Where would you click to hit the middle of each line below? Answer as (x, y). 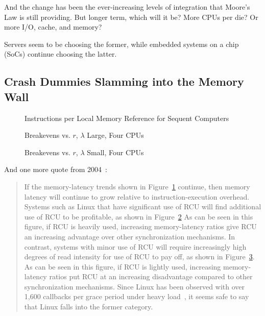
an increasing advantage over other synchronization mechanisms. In (130, 236)
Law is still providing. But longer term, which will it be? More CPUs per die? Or (131, 17)
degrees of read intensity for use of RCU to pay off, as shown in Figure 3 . (139, 257)
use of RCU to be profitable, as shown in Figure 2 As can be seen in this (139, 216)
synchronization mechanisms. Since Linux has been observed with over (134, 286)
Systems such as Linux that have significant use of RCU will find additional (143, 206)
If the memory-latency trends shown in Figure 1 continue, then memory (137, 186)
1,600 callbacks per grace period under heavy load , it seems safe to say (137, 296)
